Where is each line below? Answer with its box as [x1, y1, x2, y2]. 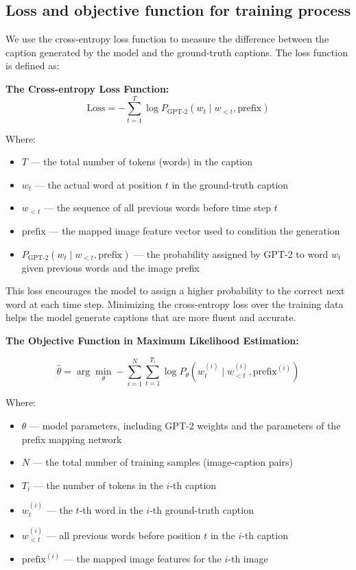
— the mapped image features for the [63, 551, 222, 566]
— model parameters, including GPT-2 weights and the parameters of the [29, 418, 341, 432]
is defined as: [5, 58, 60, 73]
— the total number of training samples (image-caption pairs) [32, 455, 293, 469]
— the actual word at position [34, 177, 163, 191]
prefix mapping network [21, 431, 122, 446]
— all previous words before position [46, 527, 201, 542]
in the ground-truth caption [171, 177, 289, 191]
